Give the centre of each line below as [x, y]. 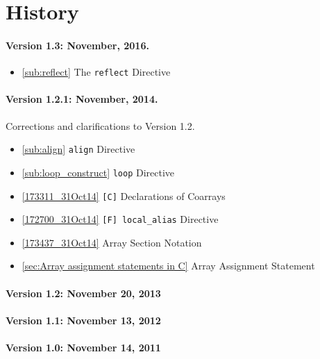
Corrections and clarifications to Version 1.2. [100, 125]
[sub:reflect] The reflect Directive [96, 72]
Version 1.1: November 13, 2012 [83, 320]
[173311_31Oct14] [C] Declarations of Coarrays [124, 195]
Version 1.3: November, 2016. [77, 45]
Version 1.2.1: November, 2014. [82, 99]
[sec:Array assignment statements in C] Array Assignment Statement [168, 266]
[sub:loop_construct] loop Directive [98, 172]
